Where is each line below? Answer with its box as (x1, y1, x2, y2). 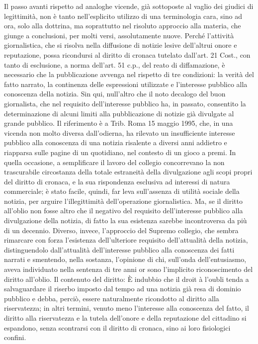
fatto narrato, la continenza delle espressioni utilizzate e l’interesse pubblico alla (4, 79, 248, 89)
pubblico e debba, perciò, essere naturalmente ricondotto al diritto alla (4, 293, 219, 303)
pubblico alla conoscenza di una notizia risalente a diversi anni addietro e (4, 137, 227, 148)
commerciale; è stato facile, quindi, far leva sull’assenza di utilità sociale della (4, 186, 240, 196)
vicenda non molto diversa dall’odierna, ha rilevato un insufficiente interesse (4, 127, 235, 138)
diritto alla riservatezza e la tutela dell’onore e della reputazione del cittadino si (4, 313, 247, 323)
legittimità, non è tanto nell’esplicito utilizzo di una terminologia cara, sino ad (4, 10, 242, 21)
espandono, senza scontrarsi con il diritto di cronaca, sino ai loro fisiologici (4, 322, 231, 333)
